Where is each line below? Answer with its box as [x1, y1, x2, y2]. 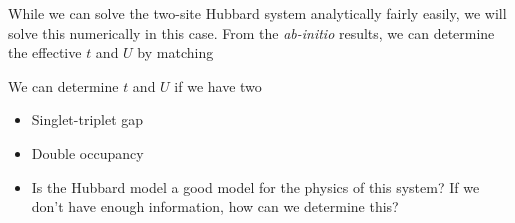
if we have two [174, 75, 262, 96]
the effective [8, 42, 82, 63]
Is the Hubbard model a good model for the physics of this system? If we [31, 176, 480, 197]
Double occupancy [31, 142, 144, 163]
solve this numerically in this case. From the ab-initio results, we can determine [8, 22, 495, 43]
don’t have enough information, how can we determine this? [31, 196, 399, 217]
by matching [137, 42, 214, 63]
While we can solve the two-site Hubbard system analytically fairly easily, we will [8, 3, 507, 23]
